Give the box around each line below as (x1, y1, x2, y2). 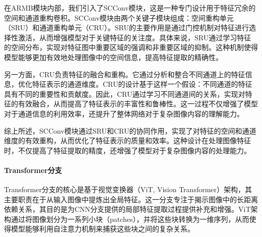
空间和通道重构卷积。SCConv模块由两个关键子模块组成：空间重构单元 (4, 12, 234, 23)
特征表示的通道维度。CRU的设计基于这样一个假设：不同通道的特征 (32, 79, 252, 89)
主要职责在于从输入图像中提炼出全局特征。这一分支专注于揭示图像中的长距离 (4, 194, 258, 204)
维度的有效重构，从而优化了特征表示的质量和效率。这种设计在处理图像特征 (4, 135, 251, 146)
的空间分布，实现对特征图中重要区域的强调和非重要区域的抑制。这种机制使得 (4, 42, 258, 52)
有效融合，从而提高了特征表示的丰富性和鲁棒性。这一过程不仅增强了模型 (18, 98, 258, 109)
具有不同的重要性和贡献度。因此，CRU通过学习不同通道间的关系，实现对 (4, 88, 245, 99)
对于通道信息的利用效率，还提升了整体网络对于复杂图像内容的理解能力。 (4, 108, 244, 118)
